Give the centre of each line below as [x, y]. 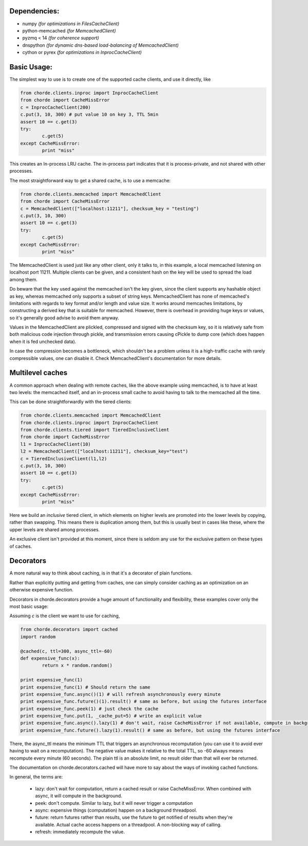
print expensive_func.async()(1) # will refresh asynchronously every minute [120, 694]
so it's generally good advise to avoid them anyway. [64, 318]
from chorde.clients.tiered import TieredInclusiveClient [95, 430]
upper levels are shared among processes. [55, 529]
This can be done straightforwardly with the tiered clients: [71, 402]
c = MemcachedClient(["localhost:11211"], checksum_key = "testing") [110, 209]
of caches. [21, 546]
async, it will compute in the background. [79, 796]
